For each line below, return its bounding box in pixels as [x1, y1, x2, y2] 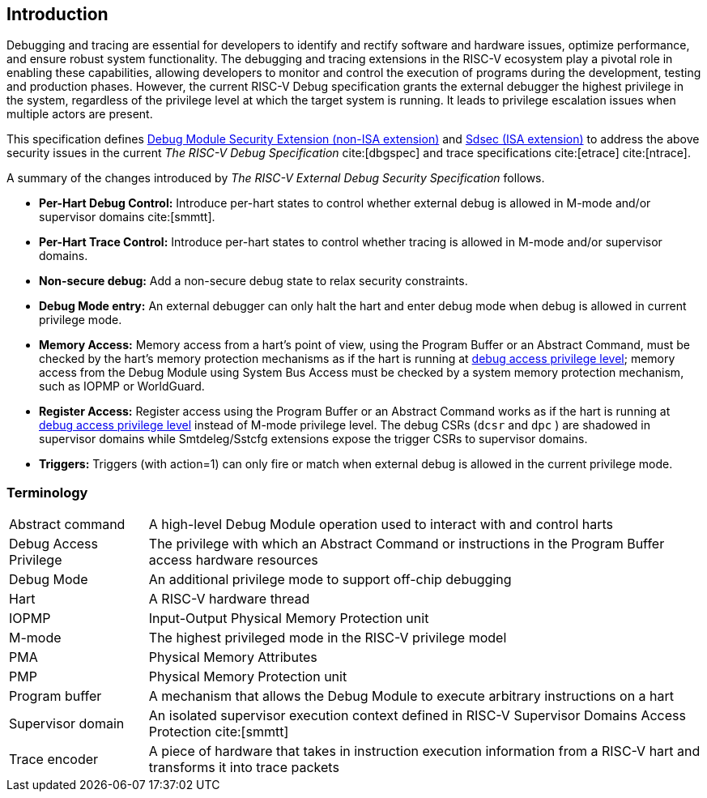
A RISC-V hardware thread [148, 591, 310, 608]
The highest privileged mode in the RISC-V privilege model [148, 629, 507, 647]
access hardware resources [148, 552, 318, 569]
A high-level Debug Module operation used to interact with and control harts [148, 516, 614, 533]
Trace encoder [9, 751, 99, 768]
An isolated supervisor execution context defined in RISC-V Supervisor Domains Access [148, 707, 686, 724]
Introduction [6, 4, 109, 24]
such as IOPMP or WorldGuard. [39, 379, 205, 394]
